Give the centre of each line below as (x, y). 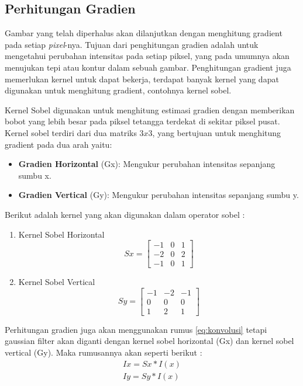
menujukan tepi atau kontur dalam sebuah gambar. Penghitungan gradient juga (148, 67)
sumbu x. (35, 175)
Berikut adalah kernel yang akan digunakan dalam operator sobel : (125, 214)
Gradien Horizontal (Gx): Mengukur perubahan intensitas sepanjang (147, 164)
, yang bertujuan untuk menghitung (217, 132)
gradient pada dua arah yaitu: (58, 144)
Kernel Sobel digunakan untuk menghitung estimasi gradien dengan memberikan (150, 109)
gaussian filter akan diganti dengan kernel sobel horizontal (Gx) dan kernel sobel (149, 341)
